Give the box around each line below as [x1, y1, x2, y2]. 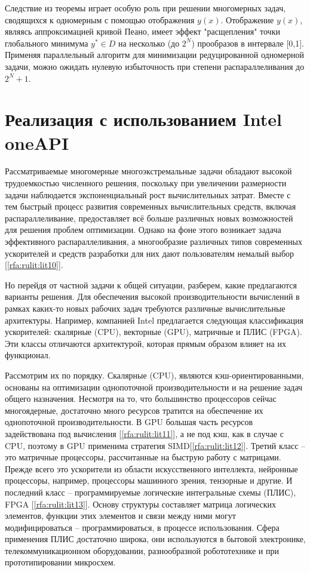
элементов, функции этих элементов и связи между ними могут [5, 509, 236, 522]
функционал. [5, 349, 51, 361]
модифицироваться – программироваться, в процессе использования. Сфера [5, 521, 280, 533]
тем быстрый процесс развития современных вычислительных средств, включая [5, 200, 296, 213]
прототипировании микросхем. [5, 556, 116, 568]
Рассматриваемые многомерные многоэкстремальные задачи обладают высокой [5, 165, 292, 177]
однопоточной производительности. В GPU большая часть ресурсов [5, 416, 253, 428]
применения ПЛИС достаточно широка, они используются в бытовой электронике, [5, 533, 306, 545]
